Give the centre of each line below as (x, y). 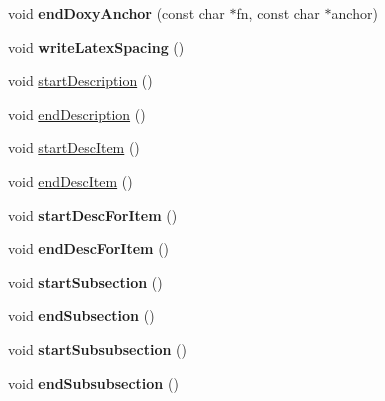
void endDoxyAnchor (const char (116, 13)
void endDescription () (77, 113)
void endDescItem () (70, 180)
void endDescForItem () (89, 248)
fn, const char (278, 13)
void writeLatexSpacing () (96, 46)
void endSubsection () (81, 315)
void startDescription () (80, 80)
